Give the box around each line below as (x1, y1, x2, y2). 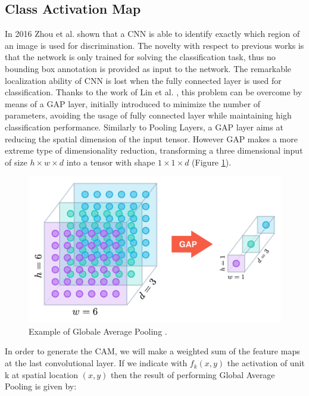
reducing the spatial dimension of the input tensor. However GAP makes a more (5, 132, 298, 145)
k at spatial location (5, 368, 78, 381)
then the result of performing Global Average (110, 368, 275, 381)
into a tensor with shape (66, 155, 155, 168)
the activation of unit (227, 357, 305, 369)
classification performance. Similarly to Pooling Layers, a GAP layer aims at (5, 120, 283, 133)
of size (5, 155, 27, 168)
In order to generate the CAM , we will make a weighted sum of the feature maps (5, 345, 300, 357)
